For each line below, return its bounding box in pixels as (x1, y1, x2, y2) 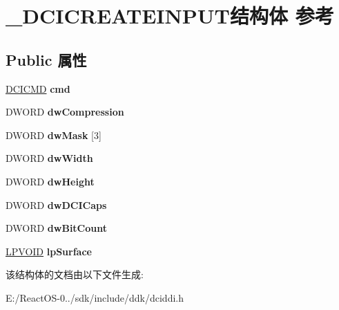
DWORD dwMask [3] (6, 127, 101, 142)
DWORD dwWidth (6, 151, 93, 165)
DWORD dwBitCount (6, 221, 108, 235)
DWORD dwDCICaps (6, 197, 107, 212)
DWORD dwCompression (6, 104, 124, 119)
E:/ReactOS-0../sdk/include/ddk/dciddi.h (6, 290, 184, 304)
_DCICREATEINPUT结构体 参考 (6, 1, 334, 30)
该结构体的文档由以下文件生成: (6, 267, 144, 282)
